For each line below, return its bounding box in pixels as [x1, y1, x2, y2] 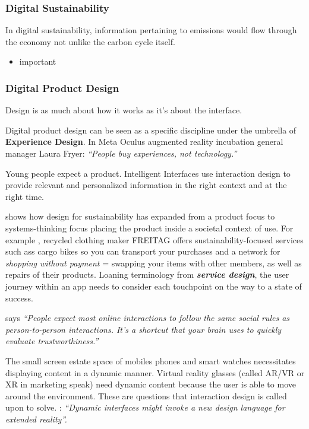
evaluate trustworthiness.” [5, 335, 99, 347]
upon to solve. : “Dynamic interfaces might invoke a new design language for [5, 401, 285, 414]
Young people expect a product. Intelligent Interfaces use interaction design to [5, 167, 291, 179]
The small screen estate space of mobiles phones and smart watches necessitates [5, 354, 296, 367]
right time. [5, 190, 44, 202]
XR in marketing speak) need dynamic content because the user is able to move [5, 378, 296, 390]
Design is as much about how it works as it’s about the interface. [5, 104, 242, 116]
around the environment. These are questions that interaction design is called [5, 389, 287, 402]
